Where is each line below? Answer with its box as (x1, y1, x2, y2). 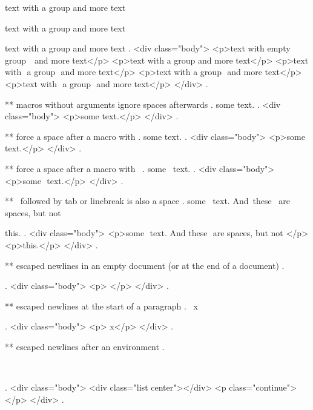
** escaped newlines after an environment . (5, 340, 165, 352)
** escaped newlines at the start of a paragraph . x (5, 299, 198, 312)
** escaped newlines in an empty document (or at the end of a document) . (5, 259, 285, 271)
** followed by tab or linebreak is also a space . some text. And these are (5, 194, 291, 207)
